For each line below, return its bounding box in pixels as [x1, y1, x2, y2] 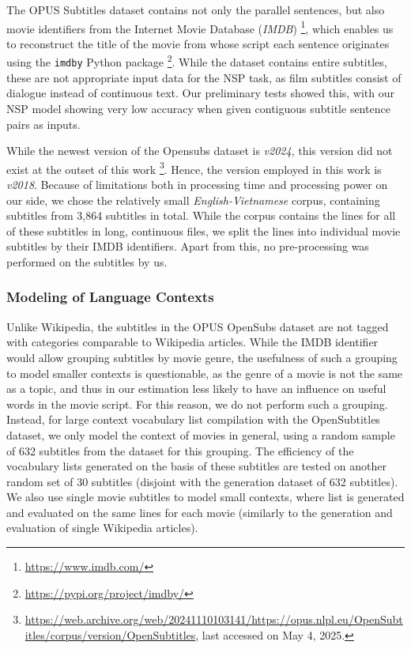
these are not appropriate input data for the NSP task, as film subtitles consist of [6, 69, 402, 85]
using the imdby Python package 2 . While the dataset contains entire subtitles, [6, 51, 387, 70]
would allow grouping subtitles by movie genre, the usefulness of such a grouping [6, 349, 398, 365]
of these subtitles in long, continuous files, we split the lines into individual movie [6, 222, 401, 239]
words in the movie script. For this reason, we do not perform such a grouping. [6, 395, 388, 412]
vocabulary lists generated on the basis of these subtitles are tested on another [6, 458, 387, 474]
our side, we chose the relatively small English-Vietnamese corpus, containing [6, 191, 380, 208]
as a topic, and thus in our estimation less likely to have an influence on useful [6, 380, 386, 397]
